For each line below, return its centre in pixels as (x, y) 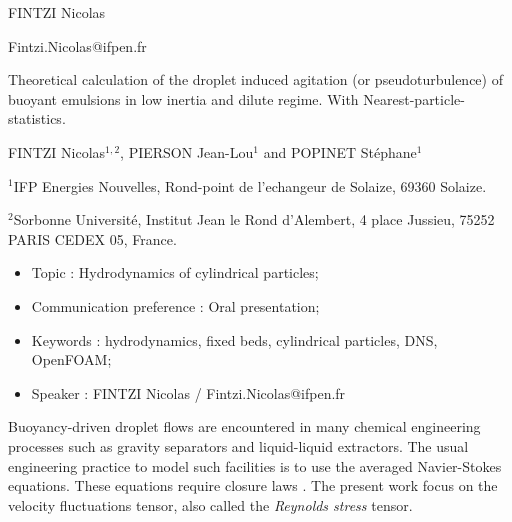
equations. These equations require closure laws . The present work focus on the (253, 485)
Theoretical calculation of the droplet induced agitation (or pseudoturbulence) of (255, 79)
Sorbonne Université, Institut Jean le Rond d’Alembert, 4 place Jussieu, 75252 (254, 219)
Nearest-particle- (414, 98)
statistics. (37, 118)
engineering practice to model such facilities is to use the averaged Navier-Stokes (255, 465)
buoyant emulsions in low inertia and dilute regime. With (183, 98)
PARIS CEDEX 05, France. (92, 238)
